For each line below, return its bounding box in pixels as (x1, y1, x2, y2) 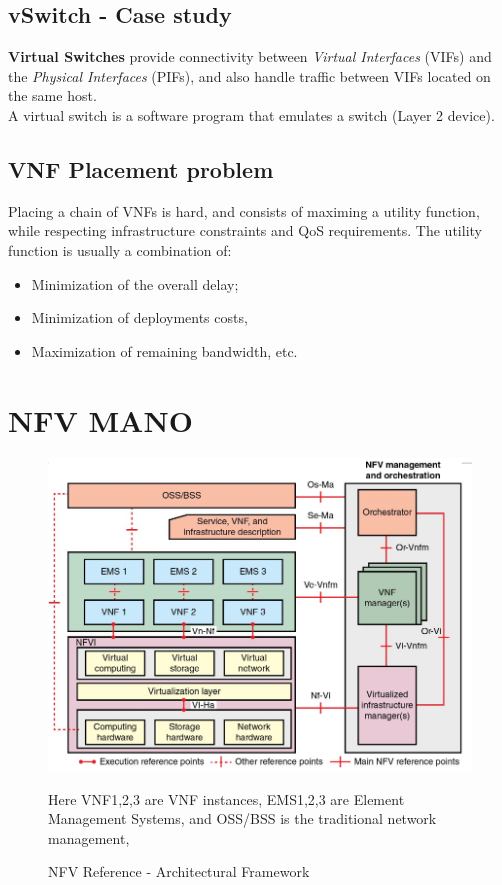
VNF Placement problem (8, 153, 274, 184)
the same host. (8, 85, 97, 106)
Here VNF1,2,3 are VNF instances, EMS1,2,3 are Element (48, 788, 405, 809)
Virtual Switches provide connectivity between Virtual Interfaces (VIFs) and (8, 46, 492, 67)
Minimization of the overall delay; (31, 273, 239, 294)
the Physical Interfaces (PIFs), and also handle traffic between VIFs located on (8, 65, 491, 86)
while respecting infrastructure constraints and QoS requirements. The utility (8, 220, 482, 241)
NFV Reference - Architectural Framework (48, 861, 310, 882)
